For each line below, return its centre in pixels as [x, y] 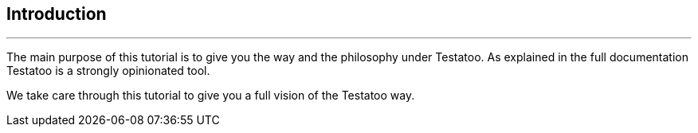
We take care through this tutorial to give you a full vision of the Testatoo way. [211, 96]
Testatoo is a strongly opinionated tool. [108, 71]
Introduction [57, 14]
